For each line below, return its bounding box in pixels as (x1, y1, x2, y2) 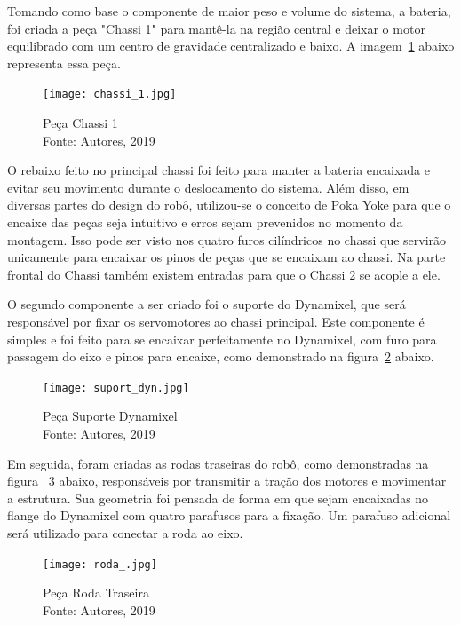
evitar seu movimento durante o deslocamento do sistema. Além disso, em (7, 178, 409, 196)
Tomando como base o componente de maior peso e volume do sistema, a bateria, (7, 2, 451, 20)
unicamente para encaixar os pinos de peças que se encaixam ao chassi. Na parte (7, 248, 446, 266)
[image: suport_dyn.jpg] (43, 381, 189, 394)
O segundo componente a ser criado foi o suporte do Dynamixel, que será (7, 295, 406, 313)
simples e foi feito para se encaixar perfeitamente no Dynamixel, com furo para (7, 329, 437, 348)
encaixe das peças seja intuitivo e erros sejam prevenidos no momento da (7, 213, 403, 231)
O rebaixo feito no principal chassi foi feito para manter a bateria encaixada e (7, 161, 430, 179)
